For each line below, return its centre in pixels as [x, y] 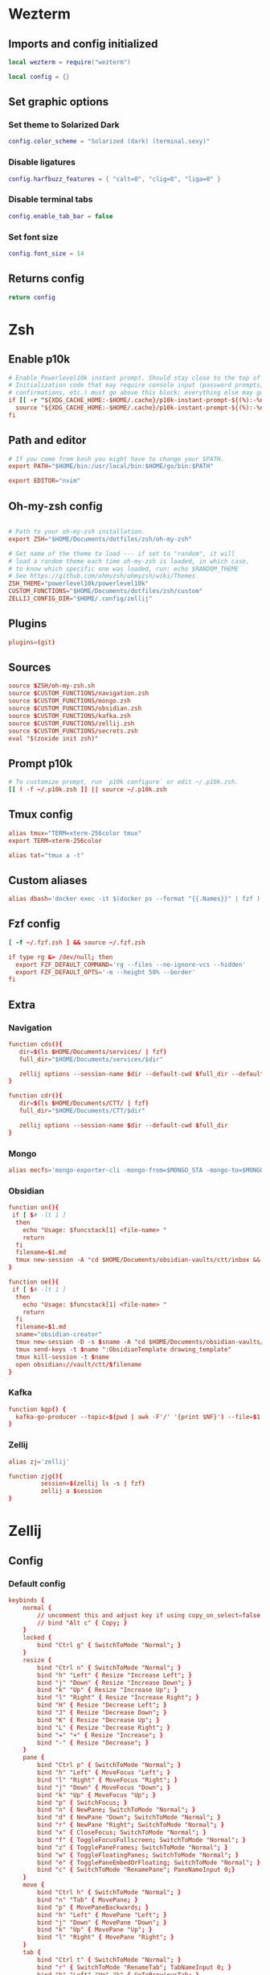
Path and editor [47, 440]
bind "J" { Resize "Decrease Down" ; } [102, 1713]
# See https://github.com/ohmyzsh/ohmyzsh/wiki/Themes [102, 576]
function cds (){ [35, 1044]
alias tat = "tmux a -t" [46, 855]
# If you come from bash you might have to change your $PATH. [117, 459]
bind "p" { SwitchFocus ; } [82, 1803]
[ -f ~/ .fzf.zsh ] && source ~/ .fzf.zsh [77, 942]
